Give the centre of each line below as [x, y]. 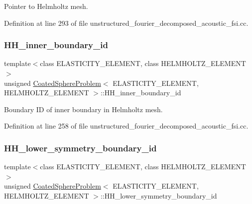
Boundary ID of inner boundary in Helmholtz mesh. [83, 109]
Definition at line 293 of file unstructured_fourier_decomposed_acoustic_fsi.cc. [126, 23]
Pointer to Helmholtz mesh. [46, 6]
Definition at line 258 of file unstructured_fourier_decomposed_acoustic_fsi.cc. [126, 126]
